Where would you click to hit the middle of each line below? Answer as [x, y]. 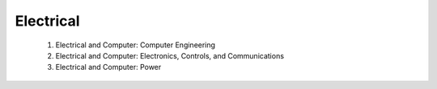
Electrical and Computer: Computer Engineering [136, 45]
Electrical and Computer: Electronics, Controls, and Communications [170, 55]
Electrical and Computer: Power [108, 67]
